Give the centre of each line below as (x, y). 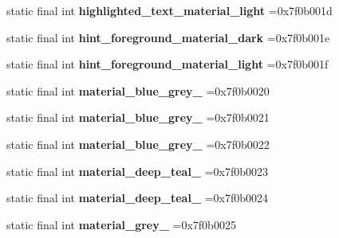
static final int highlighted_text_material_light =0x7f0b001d (169, 10)
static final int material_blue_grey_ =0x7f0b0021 (138, 117)
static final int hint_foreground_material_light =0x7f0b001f (168, 64)
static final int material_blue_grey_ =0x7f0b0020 (138, 90)
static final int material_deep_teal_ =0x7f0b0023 (138, 171)
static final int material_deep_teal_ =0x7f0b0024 (138, 198)
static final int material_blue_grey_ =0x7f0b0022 (138, 144)
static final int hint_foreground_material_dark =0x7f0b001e (168, 37)
